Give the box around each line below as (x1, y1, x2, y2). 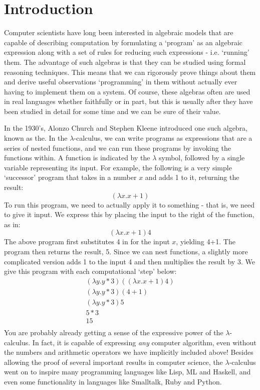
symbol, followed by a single (158, 152, 245, 163)
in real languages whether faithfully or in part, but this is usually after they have (4, 96, 253, 107)
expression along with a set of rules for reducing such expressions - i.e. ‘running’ (4, 47, 249, 57)
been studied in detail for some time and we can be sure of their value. (4, 106, 221, 116)
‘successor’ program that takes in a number (4, 172, 137, 182)
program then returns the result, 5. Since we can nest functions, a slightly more (4, 246, 248, 256)
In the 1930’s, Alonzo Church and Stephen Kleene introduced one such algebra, (4, 123, 248, 133)
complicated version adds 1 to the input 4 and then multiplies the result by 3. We (4, 256, 255, 266)
